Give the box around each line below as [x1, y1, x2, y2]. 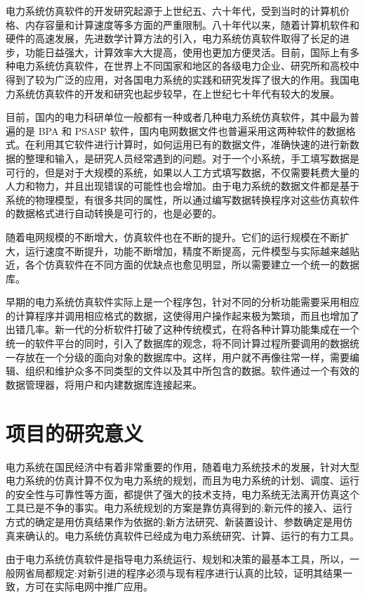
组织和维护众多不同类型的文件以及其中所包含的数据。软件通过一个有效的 [25, 363, 359, 378]
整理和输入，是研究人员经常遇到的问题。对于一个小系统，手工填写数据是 [25, 150, 359, 165]
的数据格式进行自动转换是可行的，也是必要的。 [6, 206, 222, 221]
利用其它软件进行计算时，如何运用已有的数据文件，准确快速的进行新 [34, 137, 350, 152]
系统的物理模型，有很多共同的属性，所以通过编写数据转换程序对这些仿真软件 [6, 192, 359, 207]
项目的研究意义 [6, 418, 144, 447]
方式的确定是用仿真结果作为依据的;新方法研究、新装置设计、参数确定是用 [6, 514, 343, 528]
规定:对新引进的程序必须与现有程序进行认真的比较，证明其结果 [54, 565, 343, 580]
